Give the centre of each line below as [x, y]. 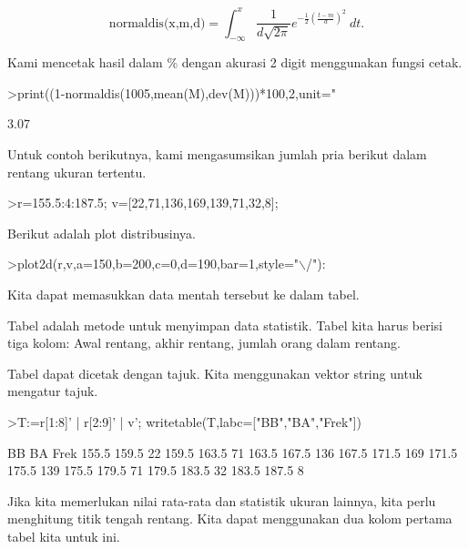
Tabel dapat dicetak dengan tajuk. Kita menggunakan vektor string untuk [215, 373]
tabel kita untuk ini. [64, 536]
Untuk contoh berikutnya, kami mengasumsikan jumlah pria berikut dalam [217, 154]
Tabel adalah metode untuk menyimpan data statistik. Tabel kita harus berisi [225, 325]
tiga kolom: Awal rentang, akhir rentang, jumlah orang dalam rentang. [204, 343]
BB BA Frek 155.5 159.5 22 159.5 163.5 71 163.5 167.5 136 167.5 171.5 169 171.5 [233, 452]
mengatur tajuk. [53, 391]
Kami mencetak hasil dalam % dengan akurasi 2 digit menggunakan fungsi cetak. [235, 62]
